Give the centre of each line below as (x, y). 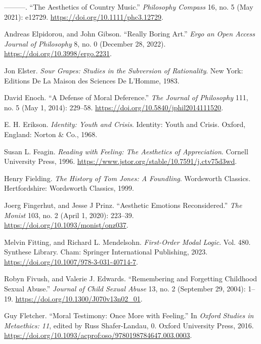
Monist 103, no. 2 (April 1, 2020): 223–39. (69, 215)
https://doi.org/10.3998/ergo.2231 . (58, 53)
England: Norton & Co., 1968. (51, 134)
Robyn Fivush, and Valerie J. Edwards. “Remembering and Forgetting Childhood (131, 278)
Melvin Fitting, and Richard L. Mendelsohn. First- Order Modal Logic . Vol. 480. (127, 242)
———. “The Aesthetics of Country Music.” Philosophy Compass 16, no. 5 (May (129, 7)
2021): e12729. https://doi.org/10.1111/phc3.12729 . (84, 16)
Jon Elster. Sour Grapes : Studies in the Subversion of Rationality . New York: (124, 70)
